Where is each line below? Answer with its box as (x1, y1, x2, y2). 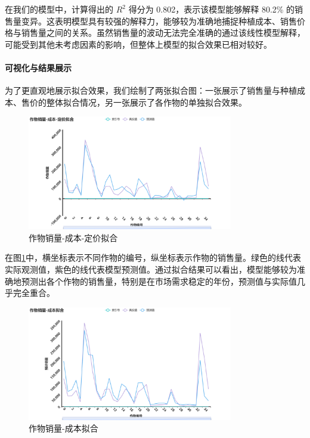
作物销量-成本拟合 (29, 422, 98, 434)
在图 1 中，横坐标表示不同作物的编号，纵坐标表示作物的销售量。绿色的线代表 (5, 251, 301, 264)
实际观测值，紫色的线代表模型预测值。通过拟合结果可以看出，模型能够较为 (5, 263, 297, 275)
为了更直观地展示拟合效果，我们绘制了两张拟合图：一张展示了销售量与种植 (5, 84, 297, 97)
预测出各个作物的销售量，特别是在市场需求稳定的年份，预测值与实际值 (21, 274, 297, 287)
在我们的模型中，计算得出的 (5, 3, 113, 15)
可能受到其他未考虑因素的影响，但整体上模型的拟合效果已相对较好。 (5, 38, 272, 50)
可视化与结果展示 (5, 61, 72, 73)
